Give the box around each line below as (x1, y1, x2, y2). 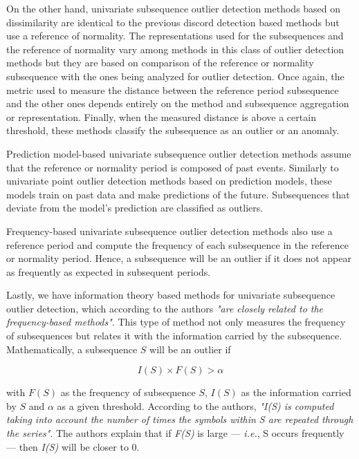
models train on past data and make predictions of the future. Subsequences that (6, 187, 350, 201)
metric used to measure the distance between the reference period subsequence (6, 82, 339, 97)
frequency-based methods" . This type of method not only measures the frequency (6, 315, 346, 329)
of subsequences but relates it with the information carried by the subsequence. (6, 328, 342, 343)
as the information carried (241, 385, 351, 400)
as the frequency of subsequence (60, 385, 196, 400)
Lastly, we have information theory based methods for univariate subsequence (6, 288, 335, 302)
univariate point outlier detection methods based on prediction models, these (6, 174, 332, 188)
